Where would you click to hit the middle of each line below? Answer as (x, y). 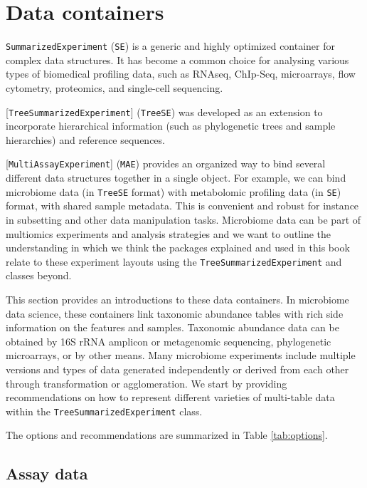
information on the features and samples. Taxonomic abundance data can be (172, 327)
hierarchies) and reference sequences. (85, 139)
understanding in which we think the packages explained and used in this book (178, 248)
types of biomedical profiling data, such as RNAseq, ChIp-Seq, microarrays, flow (181, 74)
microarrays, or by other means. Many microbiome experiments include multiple (181, 355)
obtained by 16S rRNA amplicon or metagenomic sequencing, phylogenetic (169, 341)
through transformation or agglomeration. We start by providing (147, 383)
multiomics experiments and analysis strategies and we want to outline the (169, 233)
